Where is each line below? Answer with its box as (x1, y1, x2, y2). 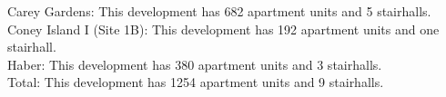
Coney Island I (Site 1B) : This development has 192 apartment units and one (7, 19, 440, 38)
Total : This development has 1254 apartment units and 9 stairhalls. (7, 73, 384, 92)
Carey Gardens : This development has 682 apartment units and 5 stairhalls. (7, 2, 431, 20)
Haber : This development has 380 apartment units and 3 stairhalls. (7, 54, 382, 73)
